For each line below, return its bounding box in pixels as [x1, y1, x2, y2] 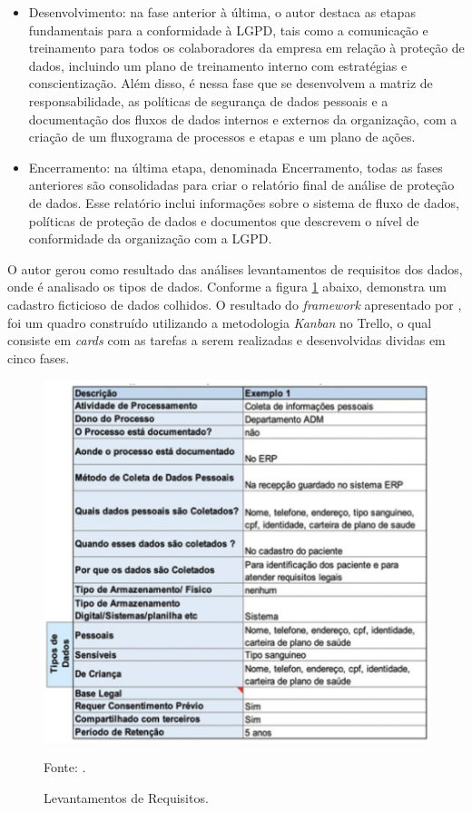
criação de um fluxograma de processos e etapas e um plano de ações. [28, 127, 416, 146]
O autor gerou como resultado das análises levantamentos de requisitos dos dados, [7, 259, 463, 278]
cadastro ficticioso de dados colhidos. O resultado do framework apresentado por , [7, 294, 462, 313]
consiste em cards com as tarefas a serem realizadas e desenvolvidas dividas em [7, 331, 446, 350]
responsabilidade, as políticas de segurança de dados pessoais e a [28, 91, 388, 110]
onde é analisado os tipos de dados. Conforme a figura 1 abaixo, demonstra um [7, 277, 447, 296]
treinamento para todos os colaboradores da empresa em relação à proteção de [28, 38, 465, 57]
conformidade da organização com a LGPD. [28, 229, 272, 248]
